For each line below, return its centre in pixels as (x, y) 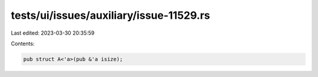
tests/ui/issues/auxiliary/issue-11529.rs (110, 15)
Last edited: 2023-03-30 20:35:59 (53, 33)
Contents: (23, 43)
